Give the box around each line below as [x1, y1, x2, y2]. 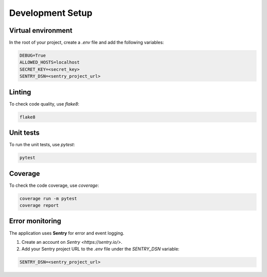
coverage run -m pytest [19, 196, 78, 201]
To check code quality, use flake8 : [9, 101, 80, 107]
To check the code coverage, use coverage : [9, 182, 99, 188]
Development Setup [9, 7, 92, 18]
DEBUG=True [19, 53, 46, 58]
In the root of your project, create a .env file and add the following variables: [9, 40, 164, 46]
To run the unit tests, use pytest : [9, 142, 75, 148]
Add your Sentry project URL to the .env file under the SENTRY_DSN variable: [21, 246, 180, 252]
